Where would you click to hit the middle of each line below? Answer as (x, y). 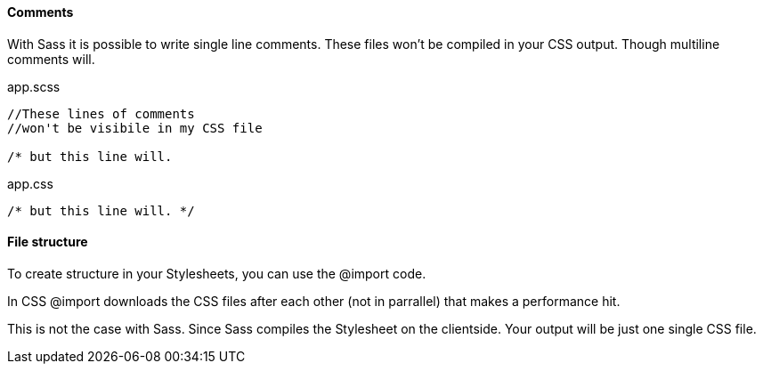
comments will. (51, 59)
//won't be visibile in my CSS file (135, 128)
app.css (30, 183)
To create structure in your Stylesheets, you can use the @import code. (217, 273)
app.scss (34, 86)
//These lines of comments (101, 113)
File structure (48, 242)
